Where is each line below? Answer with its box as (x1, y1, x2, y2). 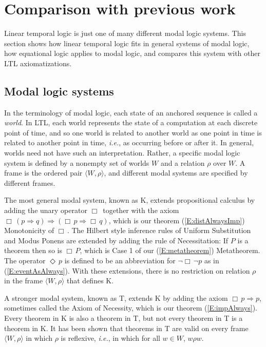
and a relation (160, 157, 205, 168)
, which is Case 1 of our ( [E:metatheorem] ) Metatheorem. (80, 245, 260, 256)
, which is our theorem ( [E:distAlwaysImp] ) (108, 215, 245, 225)
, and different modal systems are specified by (104, 167, 248, 178)
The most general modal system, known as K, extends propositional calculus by (4, 195, 255, 205)
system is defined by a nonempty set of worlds (4, 157, 149, 168)
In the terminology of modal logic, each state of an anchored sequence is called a (4, 107, 258, 118)
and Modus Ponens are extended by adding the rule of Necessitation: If (4, 235, 229, 245)
